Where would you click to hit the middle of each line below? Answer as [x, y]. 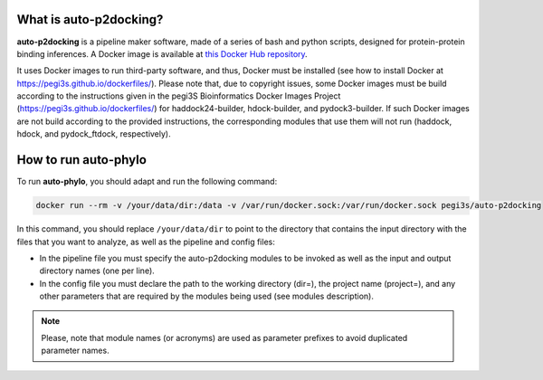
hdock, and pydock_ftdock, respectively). [94, 134]
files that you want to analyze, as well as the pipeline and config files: [146, 242]
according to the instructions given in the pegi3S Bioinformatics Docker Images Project [179, 96]
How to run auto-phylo [81, 160]
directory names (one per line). [97, 271]
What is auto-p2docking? [90, 19]
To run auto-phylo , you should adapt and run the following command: [147, 182]
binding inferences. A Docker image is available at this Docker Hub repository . [162, 53]
